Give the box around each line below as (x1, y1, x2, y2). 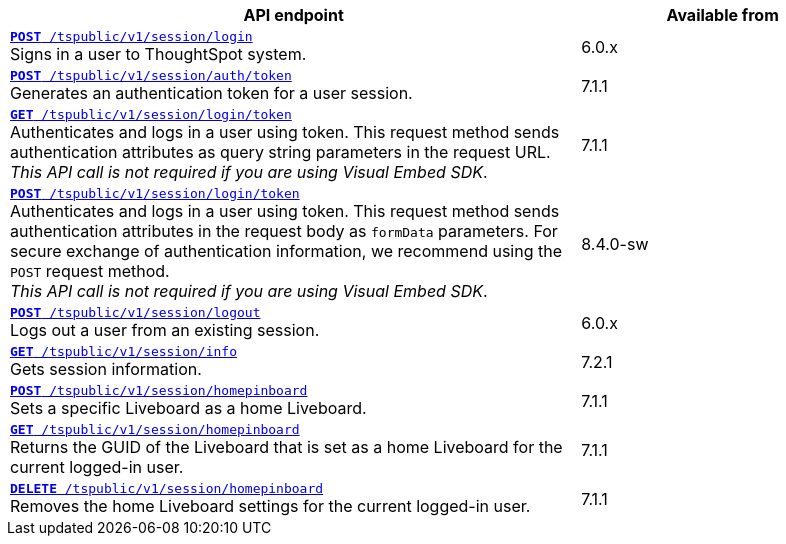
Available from (666, 5, 779, 25)
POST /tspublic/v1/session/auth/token (10, 68, 292, 83)
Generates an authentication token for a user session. (10, 83, 413, 103)
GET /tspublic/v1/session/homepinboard (10, 422, 300, 437)
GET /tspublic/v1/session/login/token (10, 107, 292, 122)
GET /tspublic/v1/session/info (10, 344, 237, 359)
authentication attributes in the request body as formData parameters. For (10, 221, 558, 241)
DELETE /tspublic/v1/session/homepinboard (10, 481, 324, 496)
